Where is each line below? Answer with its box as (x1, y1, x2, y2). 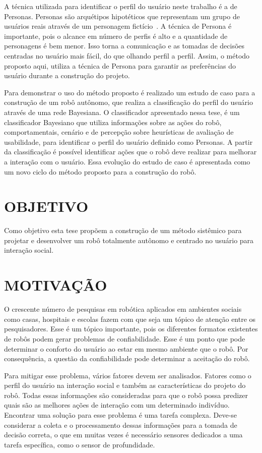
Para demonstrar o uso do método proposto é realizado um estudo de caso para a (4, 87, 255, 97)
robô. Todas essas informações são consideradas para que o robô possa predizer (4, 389, 248, 400)
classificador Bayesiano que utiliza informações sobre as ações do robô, (4, 117, 222, 127)
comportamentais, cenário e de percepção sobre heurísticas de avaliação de (4, 127, 234, 137)
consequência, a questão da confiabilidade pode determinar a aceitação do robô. (4, 353, 250, 364)
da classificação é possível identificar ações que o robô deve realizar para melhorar (4, 146, 257, 157)
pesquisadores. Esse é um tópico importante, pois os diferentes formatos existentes (4, 323, 258, 334)
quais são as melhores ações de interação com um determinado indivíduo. (4, 400, 230, 410)
